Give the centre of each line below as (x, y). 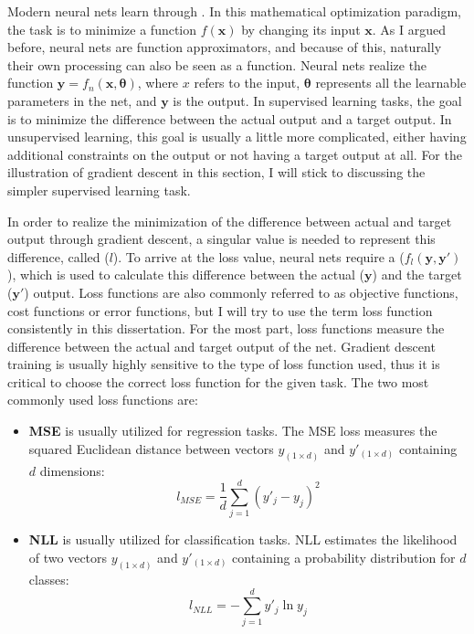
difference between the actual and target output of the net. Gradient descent (221, 346)
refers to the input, (247, 83)
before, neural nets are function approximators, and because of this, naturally (225, 47)
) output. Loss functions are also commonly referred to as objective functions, (241, 292)
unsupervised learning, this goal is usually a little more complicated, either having (237, 137)
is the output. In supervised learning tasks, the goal (317, 100)
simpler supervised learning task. (99, 190)
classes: (49, 579)
